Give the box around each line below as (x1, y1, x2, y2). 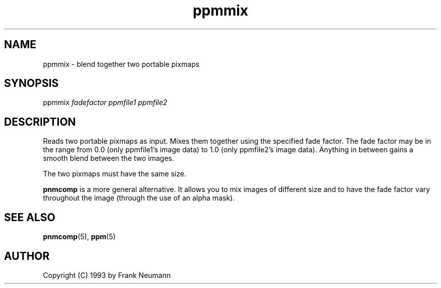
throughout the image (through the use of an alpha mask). (43, 194, 235, 203)
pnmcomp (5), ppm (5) (43, 232, 116, 241)
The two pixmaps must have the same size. (43, 169, 186, 178)
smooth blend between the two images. (43, 154, 174, 163)
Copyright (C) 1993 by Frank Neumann (43, 270, 171, 279)
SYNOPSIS (4, 77, 59, 90)
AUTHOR (4, 249, 50, 262)
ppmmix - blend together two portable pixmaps (43, 59, 200, 68)
